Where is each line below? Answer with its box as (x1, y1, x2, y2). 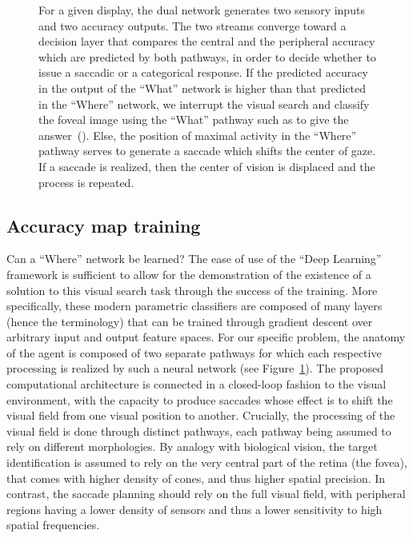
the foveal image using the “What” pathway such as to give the (38, 111, 349, 128)
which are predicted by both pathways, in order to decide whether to (38, 48, 376, 65)
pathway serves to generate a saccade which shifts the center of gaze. (38, 142, 376, 159)
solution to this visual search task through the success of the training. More (6, 281, 378, 298)
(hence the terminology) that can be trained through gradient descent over (6, 313, 373, 329)
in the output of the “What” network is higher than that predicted (38, 79, 366, 96)
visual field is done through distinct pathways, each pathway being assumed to (6, 422, 391, 439)
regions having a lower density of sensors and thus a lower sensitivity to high (6, 500, 383, 517)
